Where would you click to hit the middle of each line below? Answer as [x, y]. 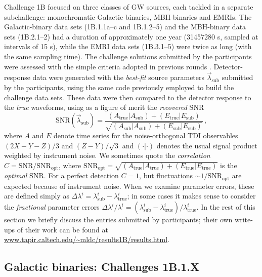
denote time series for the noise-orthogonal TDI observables [146, 135]
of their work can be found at [62, 229]
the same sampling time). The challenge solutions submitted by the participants [128, 56]
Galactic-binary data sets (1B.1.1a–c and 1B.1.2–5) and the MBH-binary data [125, 27]
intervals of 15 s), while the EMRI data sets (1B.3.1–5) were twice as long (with [128, 46]
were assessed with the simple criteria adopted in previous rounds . [108, 66]
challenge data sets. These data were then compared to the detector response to [128, 97]
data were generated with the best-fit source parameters [119, 77]
